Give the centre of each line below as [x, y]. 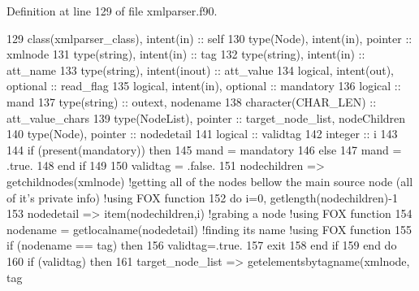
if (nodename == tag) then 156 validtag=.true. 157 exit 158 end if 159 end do [202, 245]
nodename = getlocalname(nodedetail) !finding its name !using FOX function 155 [209, 229]
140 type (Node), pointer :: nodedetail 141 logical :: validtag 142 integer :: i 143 [202, 134]
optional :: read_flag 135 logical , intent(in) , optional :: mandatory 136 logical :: [204, 86]
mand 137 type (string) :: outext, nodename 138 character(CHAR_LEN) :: [192, 101]
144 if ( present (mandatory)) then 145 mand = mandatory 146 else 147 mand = [204, 149]
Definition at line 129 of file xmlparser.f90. [112, 11]
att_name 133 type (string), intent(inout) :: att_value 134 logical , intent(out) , [201, 69]
